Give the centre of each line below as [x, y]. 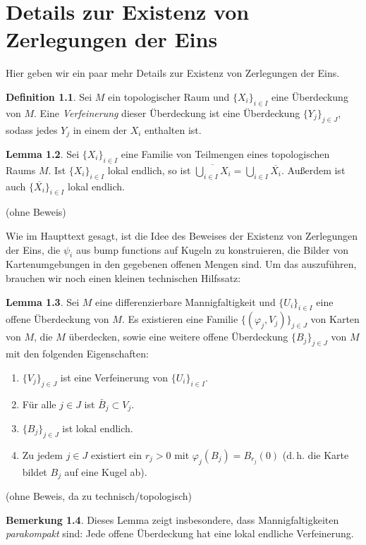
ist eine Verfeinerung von [114, 377]
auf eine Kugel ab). [106, 471]
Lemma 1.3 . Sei [43, 301]
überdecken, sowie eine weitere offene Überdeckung [178, 337]
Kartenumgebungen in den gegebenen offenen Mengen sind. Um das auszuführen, [181, 264]
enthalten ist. [173, 129]
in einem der [100, 129]
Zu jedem [42, 454]
